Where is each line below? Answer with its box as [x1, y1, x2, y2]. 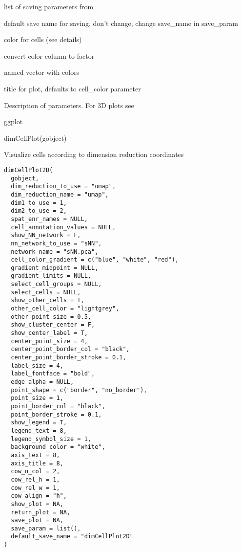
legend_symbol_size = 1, [11, 435, 91, 442]
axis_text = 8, [11, 451, 60, 459]
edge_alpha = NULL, [11, 378, 74, 385]
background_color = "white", [11, 443, 105, 451]
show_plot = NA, [11, 500, 63, 507]
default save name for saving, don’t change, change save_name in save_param [4, 18, 238, 28]
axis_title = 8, [11, 460, 63, 467]
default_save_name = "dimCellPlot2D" [11, 533, 133, 540]
